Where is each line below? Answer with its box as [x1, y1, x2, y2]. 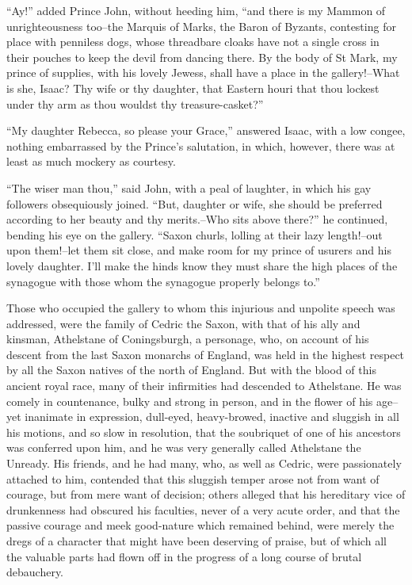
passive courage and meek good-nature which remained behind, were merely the [6, 517, 395, 533]
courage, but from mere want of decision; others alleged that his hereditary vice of [6, 486, 406, 503]
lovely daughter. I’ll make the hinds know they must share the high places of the [6, 257, 398, 273]
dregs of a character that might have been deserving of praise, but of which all [6, 533, 387, 549]
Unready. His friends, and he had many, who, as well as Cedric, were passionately [6, 455, 402, 472]
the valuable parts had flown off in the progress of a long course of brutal [6, 548, 362, 564]
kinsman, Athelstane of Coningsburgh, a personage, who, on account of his [6, 331, 369, 347]
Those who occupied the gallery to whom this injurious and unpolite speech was [6, 300, 395, 316]
